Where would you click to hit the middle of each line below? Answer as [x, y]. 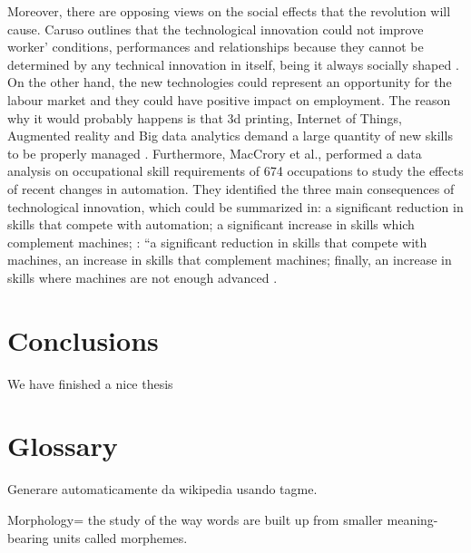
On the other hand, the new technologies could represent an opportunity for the [230, 82]
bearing [28, 537]
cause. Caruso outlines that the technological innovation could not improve [216, 29]
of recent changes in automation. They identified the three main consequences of [231, 188]
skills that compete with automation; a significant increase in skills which [211, 224]
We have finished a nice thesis [90, 383]
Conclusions [83, 340]
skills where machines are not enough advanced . [142, 277]
